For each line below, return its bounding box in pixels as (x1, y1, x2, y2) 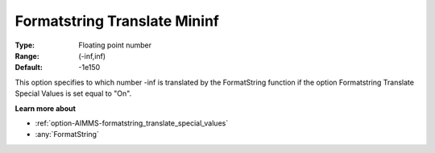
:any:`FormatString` (35, 130, 100, 139)
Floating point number (78, 40, 152, 50)
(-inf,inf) (78, 51, 106, 60)
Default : (14, 63, 43, 72)
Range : (14, 51, 39, 60)
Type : (14, 40, 35, 50)
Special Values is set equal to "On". (14, 89, 132, 98)
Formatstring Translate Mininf (14, 12, 219, 30)
